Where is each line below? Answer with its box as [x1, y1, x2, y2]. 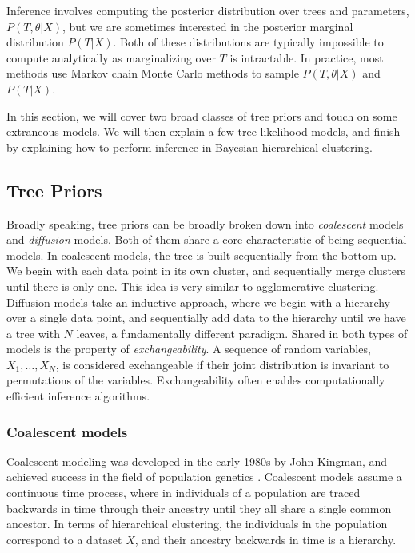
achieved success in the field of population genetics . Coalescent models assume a [6, 468, 402, 485]
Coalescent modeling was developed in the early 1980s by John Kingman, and [6, 452, 388, 469]
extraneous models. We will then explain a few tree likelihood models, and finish [6, 123, 401, 140]
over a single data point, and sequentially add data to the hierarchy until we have [6, 309, 406, 326]
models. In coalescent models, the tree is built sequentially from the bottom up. [6, 246, 397, 263]
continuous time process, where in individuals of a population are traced [6, 484, 361, 501]
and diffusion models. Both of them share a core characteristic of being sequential [6, 231, 407, 248]
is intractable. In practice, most [229, 49, 384, 66]
